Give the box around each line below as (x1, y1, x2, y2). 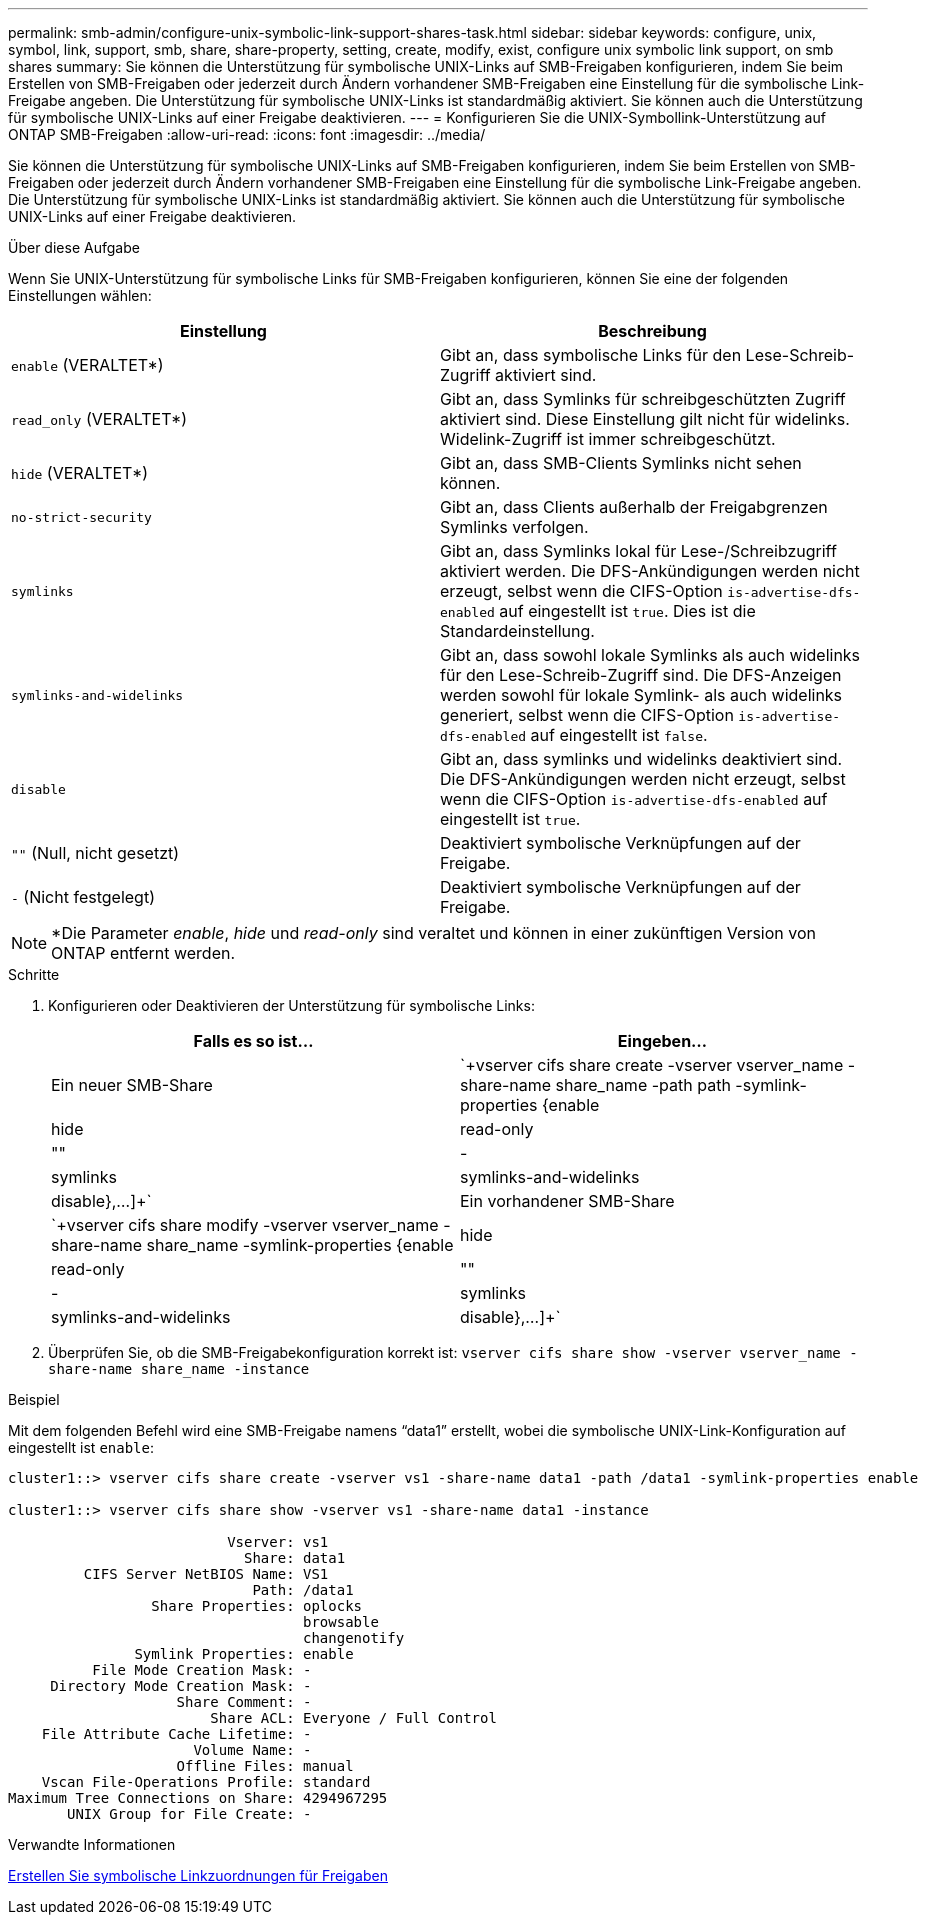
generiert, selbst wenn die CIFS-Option (440, 705, 734, 725)
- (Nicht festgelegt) (11, 887, 155, 907)
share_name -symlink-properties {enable (146, 1235, 454, 1255)
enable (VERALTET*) (11, 355, 164, 375)
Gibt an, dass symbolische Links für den (440, 345, 742, 365)
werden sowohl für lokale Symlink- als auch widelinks (440, 685, 843, 705)
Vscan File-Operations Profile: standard (41, 1774, 371, 1790)
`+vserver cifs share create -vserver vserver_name (460, 1055, 844, 1075)
